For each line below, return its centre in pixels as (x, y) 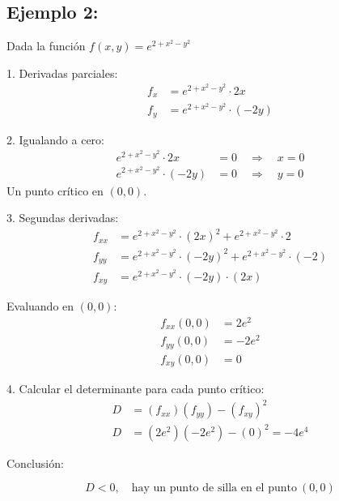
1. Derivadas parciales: (62, 73)
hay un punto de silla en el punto (214, 488)
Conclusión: (35, 462)
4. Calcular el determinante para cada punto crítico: (136, 389)
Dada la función (46, 46)
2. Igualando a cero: (55, 139)
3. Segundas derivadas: (63, 218)
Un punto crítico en (55, 190)
